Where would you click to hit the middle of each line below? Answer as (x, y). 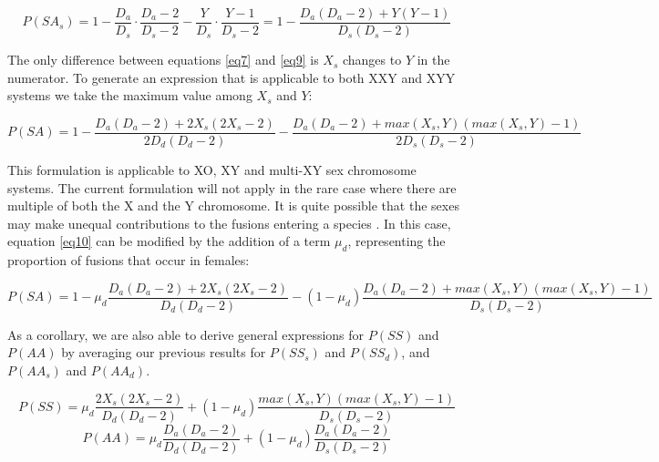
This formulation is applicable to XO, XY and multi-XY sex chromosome (212, 169)
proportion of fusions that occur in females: (129, 260)
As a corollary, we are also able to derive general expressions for (186, 334)
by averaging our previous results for (164, 352)
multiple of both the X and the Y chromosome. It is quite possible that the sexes (233, 205)
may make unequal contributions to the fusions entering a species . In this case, (229, 223)
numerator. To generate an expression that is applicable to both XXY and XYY (232, 77)
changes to (372, 60)
